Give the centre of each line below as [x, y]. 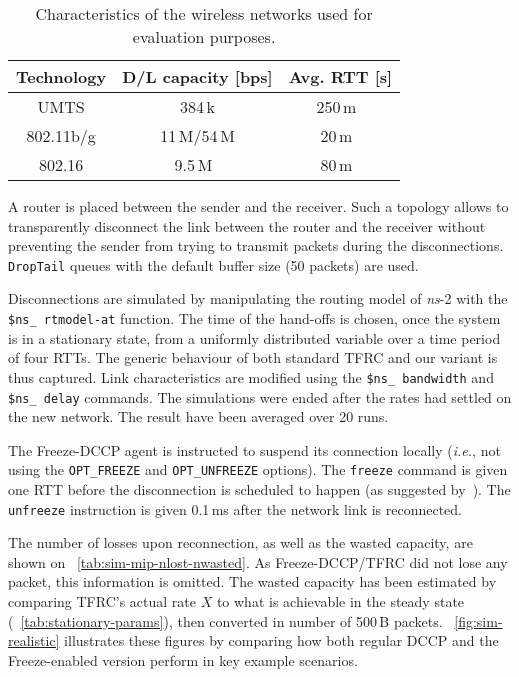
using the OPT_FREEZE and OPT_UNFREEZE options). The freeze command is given [258, 469]
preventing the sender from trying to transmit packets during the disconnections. [256, 245]
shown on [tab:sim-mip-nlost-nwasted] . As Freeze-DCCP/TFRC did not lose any [258, 561]
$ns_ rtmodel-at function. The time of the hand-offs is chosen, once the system [254, 318]
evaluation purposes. [204, 36]
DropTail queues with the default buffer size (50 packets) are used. [213, 264]
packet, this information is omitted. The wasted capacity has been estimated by [252, 581]
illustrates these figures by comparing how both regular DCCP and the [281, 640]
